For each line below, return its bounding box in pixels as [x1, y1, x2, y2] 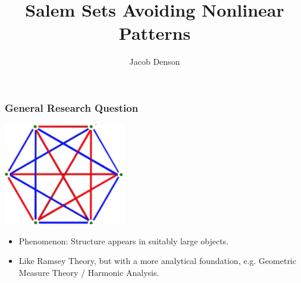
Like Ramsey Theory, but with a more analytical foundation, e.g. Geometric [18, 254, 296, 267]
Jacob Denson [129, 55, 180, 68]
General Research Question [5, 100, 139, 115]
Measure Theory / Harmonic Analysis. [18, 266, 159, 278]
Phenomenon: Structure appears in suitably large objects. [18, 234, 228, 247]
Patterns [118, 21, 191, 45]
